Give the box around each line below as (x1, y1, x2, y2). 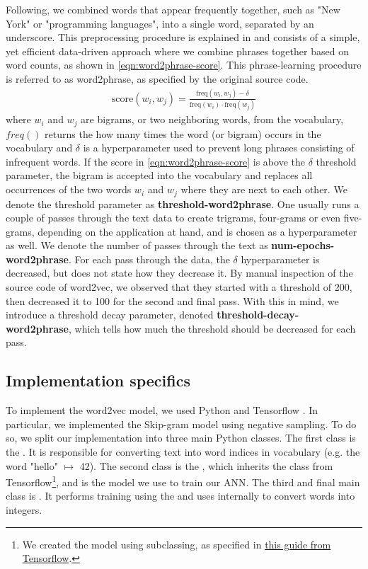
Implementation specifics (6, 369, 190, 391)
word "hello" (6, 458, 58, 473)
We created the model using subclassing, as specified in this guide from (22, 536, 331, 551)
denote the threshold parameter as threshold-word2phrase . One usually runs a (6, 196, 360, 211)
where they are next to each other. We (180, 182, 347, 197)
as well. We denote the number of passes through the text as (6, 238, 268, 253)
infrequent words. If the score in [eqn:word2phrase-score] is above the (6, 154, 305, 168)
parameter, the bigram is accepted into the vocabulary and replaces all (6, 168, 313, 183)
